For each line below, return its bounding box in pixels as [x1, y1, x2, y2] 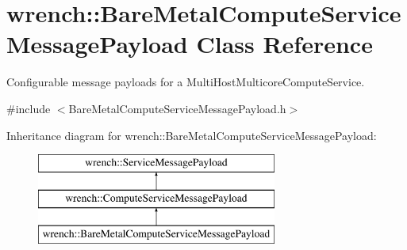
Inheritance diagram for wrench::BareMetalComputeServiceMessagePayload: [6, 127, 377, 143]
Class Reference [196, 28, 373, 60]
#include [6, 100, 51, 116]
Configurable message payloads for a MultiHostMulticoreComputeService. [6, 74, 365, 90]
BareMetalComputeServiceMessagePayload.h [68, 100, 286, 116]
